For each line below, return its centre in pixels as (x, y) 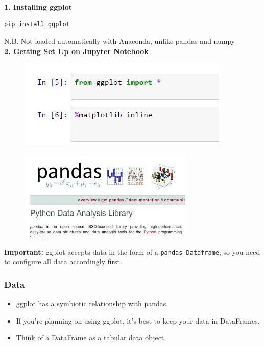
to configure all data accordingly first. (63, 262)
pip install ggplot (37, 24)
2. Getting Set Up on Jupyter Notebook (76, 51)
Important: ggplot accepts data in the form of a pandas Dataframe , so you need (132, 251)
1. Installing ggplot (38, 7)
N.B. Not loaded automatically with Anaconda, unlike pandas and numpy (120, 41)
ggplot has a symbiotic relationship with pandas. (92, 303)
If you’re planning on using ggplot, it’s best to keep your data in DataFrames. (138, 320)
